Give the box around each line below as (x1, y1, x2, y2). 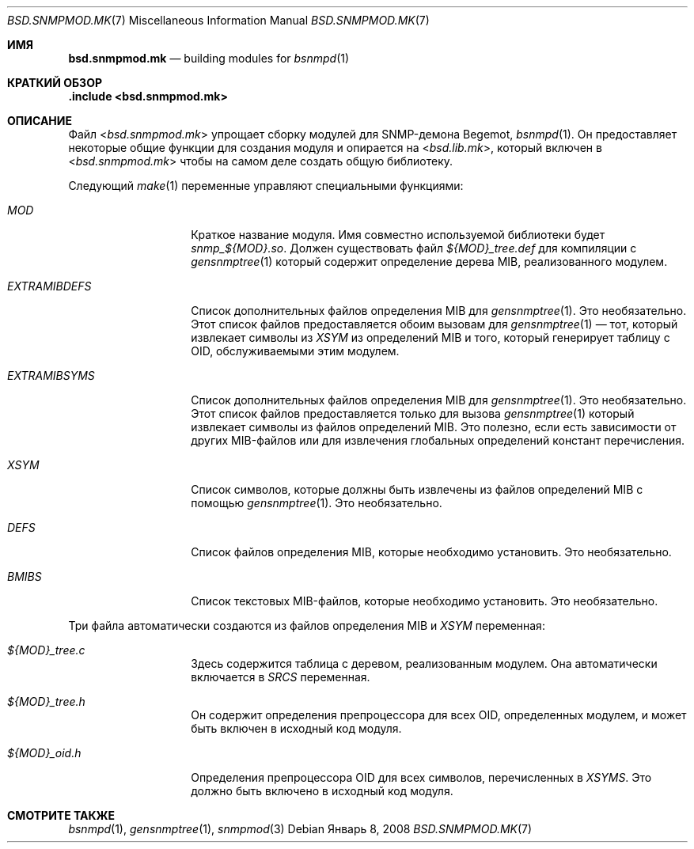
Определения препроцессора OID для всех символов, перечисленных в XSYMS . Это (191, 771, 652, 784)
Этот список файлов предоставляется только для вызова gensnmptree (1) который (191, 407, 635, 420)
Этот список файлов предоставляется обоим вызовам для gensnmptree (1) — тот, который (191, 317, 678, 331)
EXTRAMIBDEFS (7, 279, 92, 293)
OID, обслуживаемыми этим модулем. (191, 344, 400, 358)
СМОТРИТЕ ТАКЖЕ (7, 809, 116, 822)
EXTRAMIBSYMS (7, 369, 95, 382)
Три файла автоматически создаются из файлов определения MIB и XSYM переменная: (68, 619, 545, 632)
